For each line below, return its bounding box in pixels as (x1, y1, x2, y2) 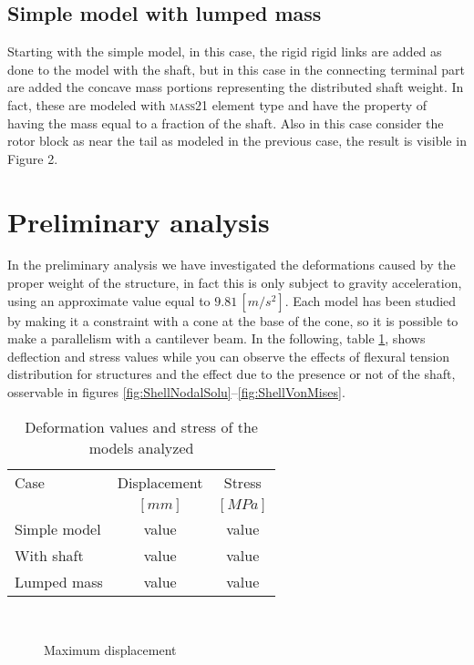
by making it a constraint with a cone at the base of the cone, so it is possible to (7, 311, 459, 330)
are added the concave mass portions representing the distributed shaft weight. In (7, 77, 464, 97)
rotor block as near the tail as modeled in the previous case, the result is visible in (7, 131, 467, 150)
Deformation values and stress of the (25, 415, 258, 437)
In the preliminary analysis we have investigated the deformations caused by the (7, 255, 456, 274)
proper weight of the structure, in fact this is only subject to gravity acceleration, (7, 273, 462, 292)
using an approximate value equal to (7, 291, 211, 310)
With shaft (15, 544, 84, 566)
